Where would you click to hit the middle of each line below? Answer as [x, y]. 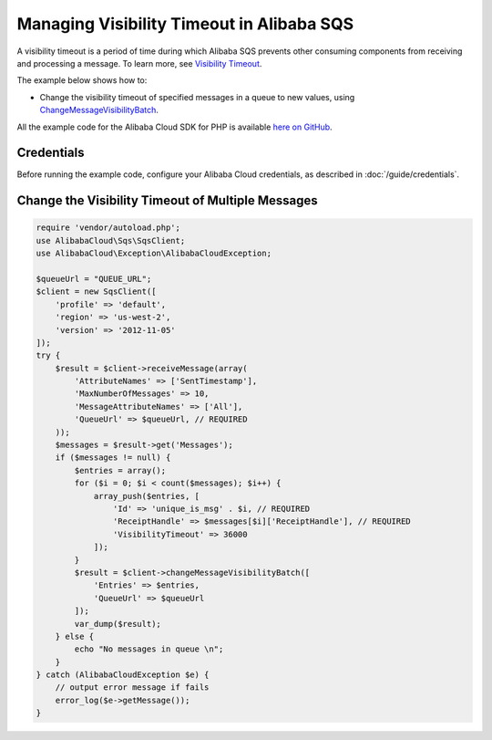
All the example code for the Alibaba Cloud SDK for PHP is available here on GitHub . [174, 127]
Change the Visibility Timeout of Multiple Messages [167, 201]
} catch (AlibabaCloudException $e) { [123, 675]
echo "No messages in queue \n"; [149, 649]
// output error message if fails [132, 688]
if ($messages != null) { [113, 458]
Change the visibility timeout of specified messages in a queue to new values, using [197, 97]
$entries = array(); [120, 470]
